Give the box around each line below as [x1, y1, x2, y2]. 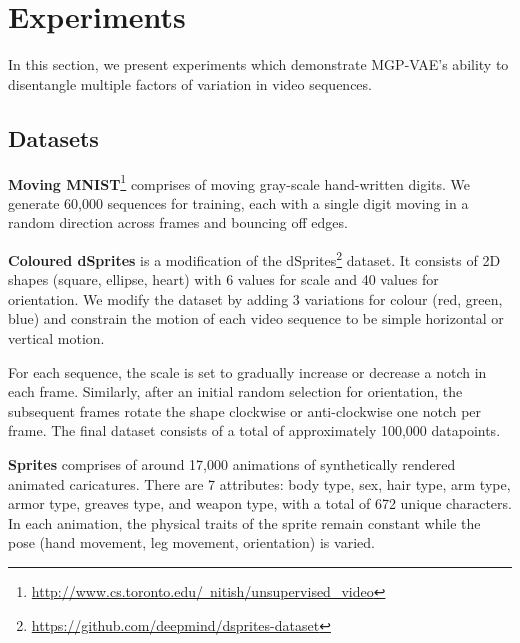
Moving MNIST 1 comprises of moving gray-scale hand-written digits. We [8, 170, 471, 194]
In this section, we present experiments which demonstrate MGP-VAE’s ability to [8, 54, 509, 75]
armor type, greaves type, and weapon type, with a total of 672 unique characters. [8, 493, 512, 514]
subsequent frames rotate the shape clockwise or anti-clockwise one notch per [8, 400, 482, 421]
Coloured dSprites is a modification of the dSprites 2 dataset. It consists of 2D [8, 246, 501, 270]
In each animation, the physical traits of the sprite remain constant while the [8, 512, 481, 533]
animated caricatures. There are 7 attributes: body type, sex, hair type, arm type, [8, 473, 511, 494]
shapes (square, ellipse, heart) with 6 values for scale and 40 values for [8, 269, 439, 290]
